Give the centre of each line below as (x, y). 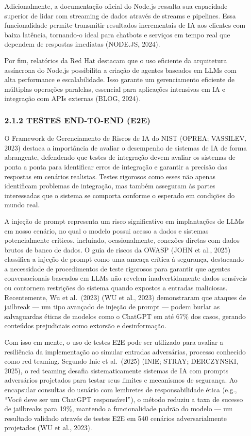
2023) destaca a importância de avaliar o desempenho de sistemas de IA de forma (126, 147)
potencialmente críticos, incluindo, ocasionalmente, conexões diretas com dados (122, 240)
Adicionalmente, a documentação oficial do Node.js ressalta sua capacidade (116, 6)
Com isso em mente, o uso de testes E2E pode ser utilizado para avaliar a (114, 342)
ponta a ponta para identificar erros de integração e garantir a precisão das (116, 166)
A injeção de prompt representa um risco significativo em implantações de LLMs (124, 221)
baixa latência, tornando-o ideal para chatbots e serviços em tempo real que (117, 34)
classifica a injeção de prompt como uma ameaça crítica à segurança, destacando (124, 259)
